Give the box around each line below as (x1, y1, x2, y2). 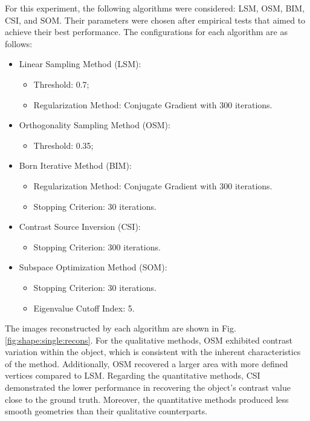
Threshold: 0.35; (33, 139, 94, 151)
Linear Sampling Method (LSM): (19, 57, 141, 70)
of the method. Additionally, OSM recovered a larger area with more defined (5, 357, 288, 370)
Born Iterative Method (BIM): (19, 159, 132, 172)
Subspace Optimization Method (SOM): (19, 261, 167, 273)
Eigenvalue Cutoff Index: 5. (33, 301, 135, 314)
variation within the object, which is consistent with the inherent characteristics (5, 345, 301, 358)
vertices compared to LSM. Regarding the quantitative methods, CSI (5, 369, 260, 382)
